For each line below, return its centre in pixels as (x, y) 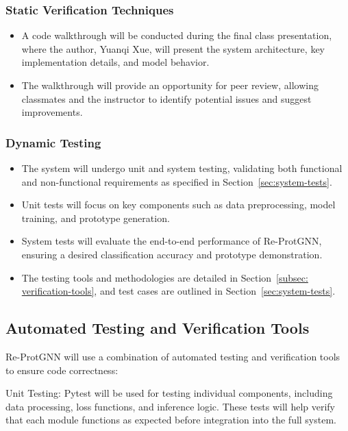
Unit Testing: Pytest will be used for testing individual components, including (169, 393)
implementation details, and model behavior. (115, 62)
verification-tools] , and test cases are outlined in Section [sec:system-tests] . (178, 291)
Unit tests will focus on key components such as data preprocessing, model (178, 205)
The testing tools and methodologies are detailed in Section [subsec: (165, 277)
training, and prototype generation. (96, 218)
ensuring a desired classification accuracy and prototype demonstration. (172, 254)
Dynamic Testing (53, 142)
